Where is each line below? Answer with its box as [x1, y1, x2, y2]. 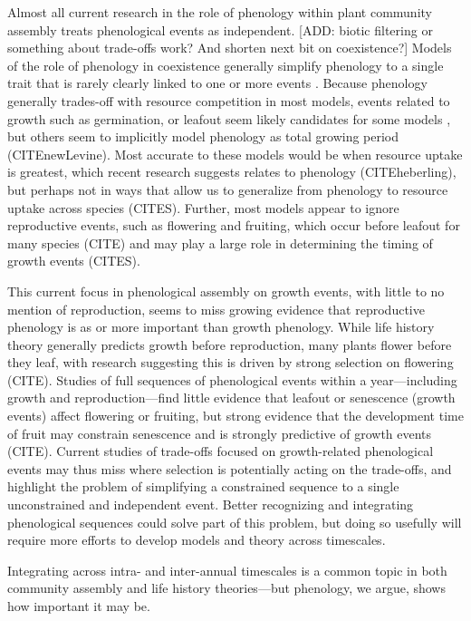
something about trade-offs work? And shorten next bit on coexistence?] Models [7, 38, 452, 57]
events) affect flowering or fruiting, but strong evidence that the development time [7, 406, 464, 425]
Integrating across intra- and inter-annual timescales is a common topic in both [7, 560, 447, 579]
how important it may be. [7, 597, 150, 615]
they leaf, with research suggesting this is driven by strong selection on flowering [7, 353, 454, 372]
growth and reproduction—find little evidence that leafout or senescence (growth [7, 388, 456, 407]
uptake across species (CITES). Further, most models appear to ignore [7, 198, 399, 217]
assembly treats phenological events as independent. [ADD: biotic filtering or [7, 20, 433, 39]
